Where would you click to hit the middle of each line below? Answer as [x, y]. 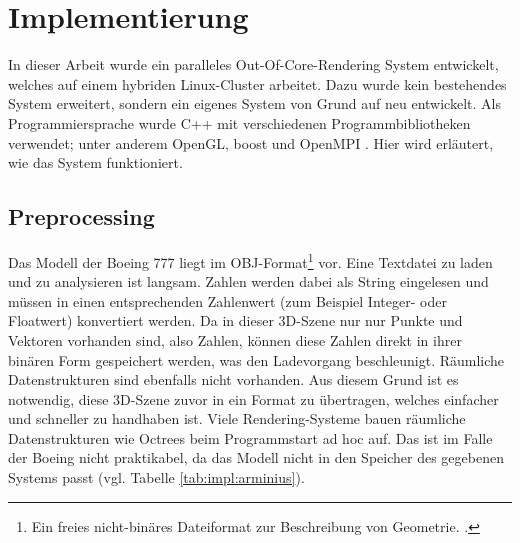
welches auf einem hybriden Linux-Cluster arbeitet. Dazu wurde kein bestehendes [257, 83]
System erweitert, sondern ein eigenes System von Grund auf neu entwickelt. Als [254, 103]
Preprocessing [81, 216]
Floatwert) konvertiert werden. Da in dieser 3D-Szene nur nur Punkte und [235, 320]
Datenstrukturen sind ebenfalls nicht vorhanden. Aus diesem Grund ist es [233, 379]
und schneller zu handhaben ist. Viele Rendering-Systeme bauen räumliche [237, 418]
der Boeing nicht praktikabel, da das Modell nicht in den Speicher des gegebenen [256, 457]
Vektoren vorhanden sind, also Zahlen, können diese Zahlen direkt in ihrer [235, 339]
